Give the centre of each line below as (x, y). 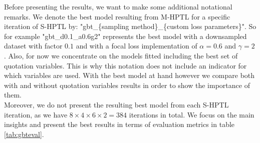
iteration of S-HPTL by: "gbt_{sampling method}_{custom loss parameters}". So (130, 26)
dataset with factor (33, 46)
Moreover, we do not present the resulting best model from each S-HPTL (116, 104)
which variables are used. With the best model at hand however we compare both (129, 75)
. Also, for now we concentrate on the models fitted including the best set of (121, 55)
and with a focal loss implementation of (137, 46)
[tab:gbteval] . (24, 134)
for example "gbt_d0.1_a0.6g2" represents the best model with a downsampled (125, 36)
